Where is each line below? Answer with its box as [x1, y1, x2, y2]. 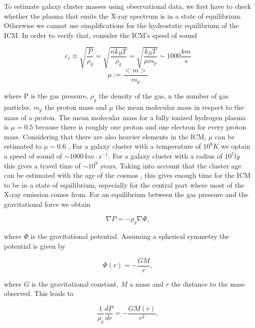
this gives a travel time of [4, 160, 81, 170]
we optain [221, 141, 251, 151]
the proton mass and [44, 102, 107, 112]
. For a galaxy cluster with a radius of [108, 151, 223, 161]
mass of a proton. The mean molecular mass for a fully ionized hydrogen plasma [4, 112, 246, 122]
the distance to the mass [171, 278, 245, 289]
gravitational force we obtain [4, 199, 91, 209]
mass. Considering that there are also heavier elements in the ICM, [4, 131, 206, 141]
